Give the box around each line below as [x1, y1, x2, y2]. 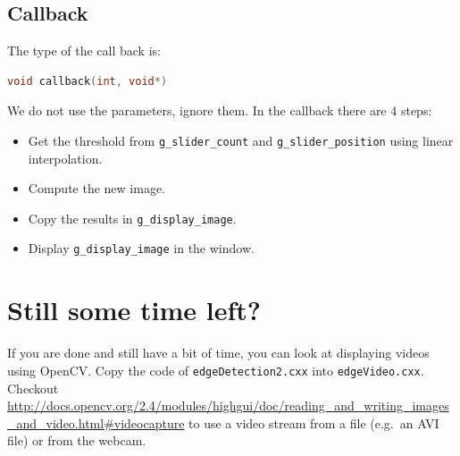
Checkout [7, 378, 59, 397]
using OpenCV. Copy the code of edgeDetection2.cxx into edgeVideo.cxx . [7, 360, 424, 379]
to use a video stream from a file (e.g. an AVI [188, 413, 439, 432]
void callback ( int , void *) [7, 74, 168, 88]
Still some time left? [7, 291, 262, 328]
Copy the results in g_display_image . [28, 208, 237, 227]
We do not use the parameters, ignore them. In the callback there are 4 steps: [7, 101, 432, 120]
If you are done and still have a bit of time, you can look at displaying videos [7, 343, 430, 362]
